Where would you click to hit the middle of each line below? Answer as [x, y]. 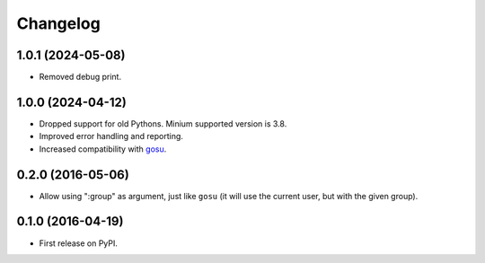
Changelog [58, 23]
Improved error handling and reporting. [111, 136]
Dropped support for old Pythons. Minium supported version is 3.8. [163, 123]
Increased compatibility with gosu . [103, 149]
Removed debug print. [80, 77]
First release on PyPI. [79, 243]
